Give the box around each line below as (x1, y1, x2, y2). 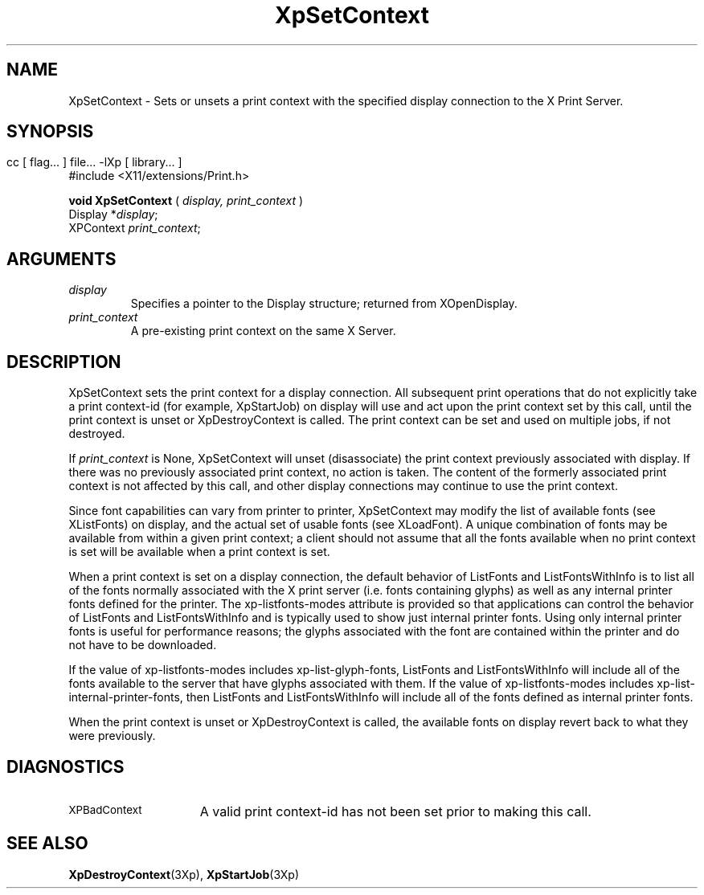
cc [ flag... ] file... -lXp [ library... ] (6, 155, 182, 170)
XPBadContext (68, 803, 142, 816)
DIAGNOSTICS (6, 756, 125, 777)
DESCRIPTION (6, 351, 121, 372)
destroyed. (68, 427, 125, 441)
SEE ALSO (6, 833, 88, 854)
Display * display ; (68, 207, 158, 222)
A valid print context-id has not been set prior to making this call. (199, 803, 591, 819)
